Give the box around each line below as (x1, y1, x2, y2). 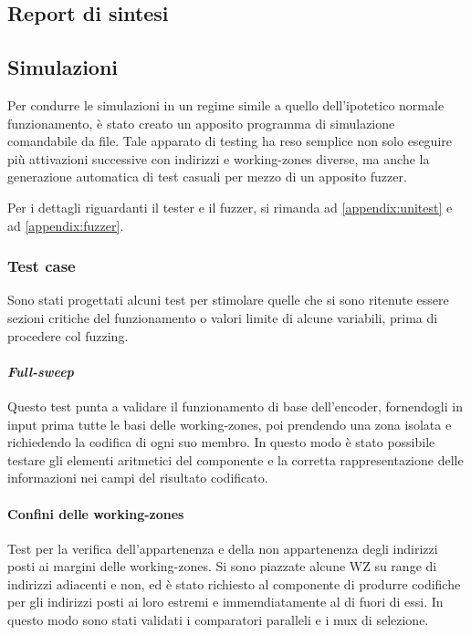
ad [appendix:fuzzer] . (7, 215, 124, 234)
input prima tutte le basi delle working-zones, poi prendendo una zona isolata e (7, 414, 452, 433)
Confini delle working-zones (7, 504, 184, 523)
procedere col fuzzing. (7, 326, 129, 345)
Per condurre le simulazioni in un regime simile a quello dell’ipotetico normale (7, 95, 445, 114)
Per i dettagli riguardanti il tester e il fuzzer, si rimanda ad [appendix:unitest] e (7, 197, 453, 216)
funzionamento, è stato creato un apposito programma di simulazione (7, 113, 395, 132)
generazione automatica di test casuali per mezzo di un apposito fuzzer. (7, 167, 407, 186)
